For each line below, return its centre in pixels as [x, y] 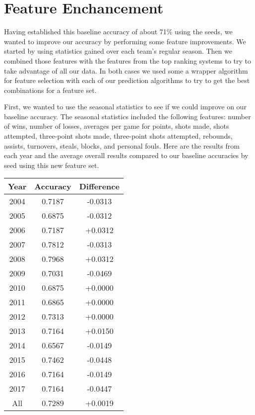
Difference [99, 186]
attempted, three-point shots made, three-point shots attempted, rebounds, [118, 136]
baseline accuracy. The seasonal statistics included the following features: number [127, 116]
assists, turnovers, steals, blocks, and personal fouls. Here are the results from [122, 145]
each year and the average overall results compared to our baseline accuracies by [126, 155]
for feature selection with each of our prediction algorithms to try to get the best [127, 80]
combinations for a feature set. [50, 90]
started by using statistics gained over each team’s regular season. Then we [118, 51]
